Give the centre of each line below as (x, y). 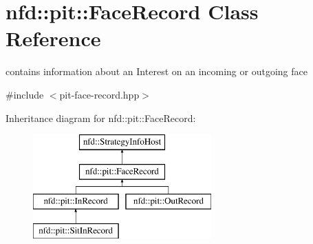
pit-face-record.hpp (99, 94)
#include (25, 94)
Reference (53, 38)
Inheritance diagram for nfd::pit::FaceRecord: (101, 118)
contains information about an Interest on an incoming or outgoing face (156, 71)
